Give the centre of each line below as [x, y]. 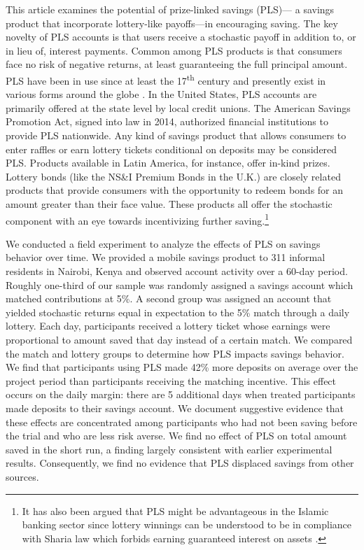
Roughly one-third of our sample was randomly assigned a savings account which [180, 284]
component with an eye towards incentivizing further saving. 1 [137, 219]
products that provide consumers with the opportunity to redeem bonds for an [175, 190]
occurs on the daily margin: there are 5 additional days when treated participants [181, 394]
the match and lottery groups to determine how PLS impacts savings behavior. [175, 353]
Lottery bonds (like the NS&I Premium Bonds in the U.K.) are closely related [173, 176]
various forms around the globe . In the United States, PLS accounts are [161, 94]
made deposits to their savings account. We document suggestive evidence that [175, 408]
